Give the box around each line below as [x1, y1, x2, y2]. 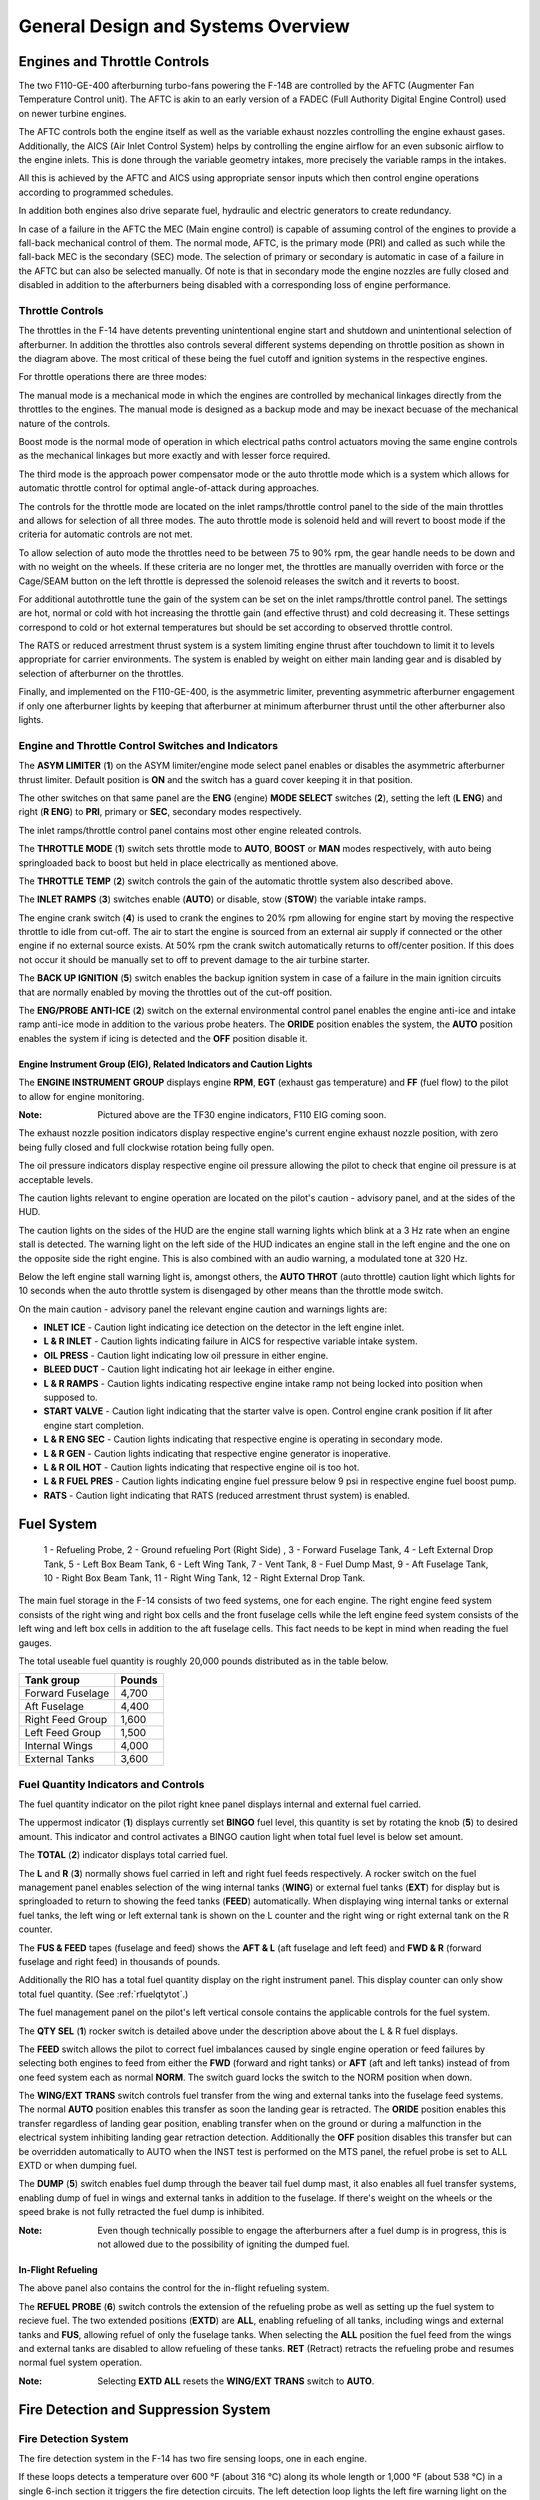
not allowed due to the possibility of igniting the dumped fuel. [97, 2238, 350, 2250]
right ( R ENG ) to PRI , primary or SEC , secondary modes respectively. [18, 806, 302, 818]
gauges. [18, 1636, 52, 1649]
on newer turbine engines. [18, 107, 127, 119]
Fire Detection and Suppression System [18, 2401, 271, 2418]
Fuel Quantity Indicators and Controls [18, 1777, 205, 1791]
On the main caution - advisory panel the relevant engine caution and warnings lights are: [18, 1303, 388, 1315]
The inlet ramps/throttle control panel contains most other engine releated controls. [18, 824, 362, 836]
